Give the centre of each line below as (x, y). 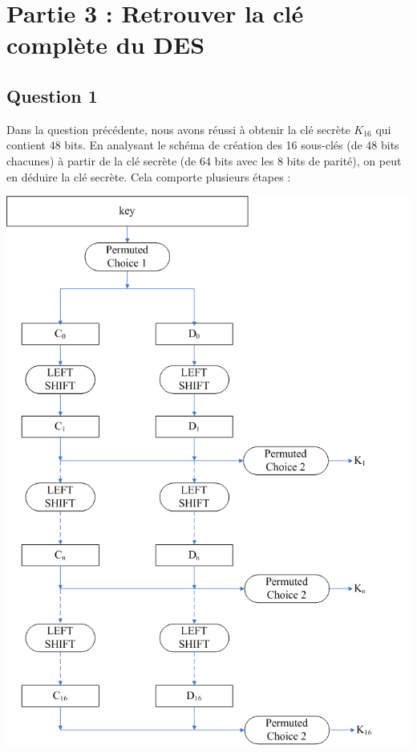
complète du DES (106, 45)
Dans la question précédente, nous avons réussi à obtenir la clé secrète (178, 129)
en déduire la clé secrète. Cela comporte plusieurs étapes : (149, 176)
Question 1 (52, 95)
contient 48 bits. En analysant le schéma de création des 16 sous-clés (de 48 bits (203, 145)
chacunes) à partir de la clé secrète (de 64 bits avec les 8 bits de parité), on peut (204, 160)
